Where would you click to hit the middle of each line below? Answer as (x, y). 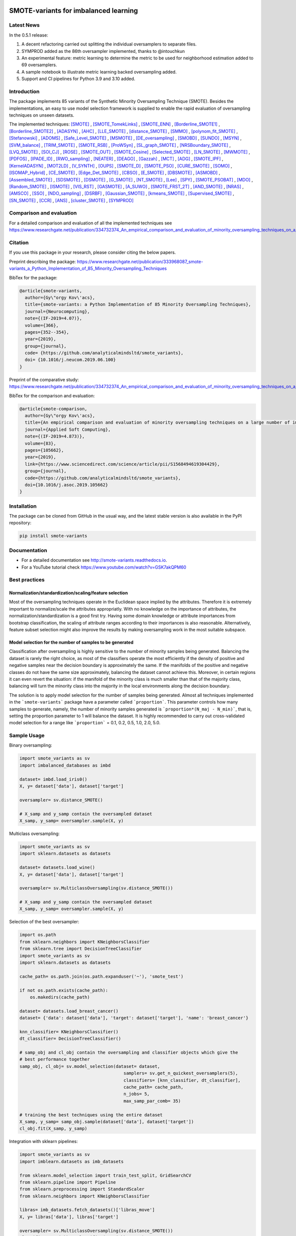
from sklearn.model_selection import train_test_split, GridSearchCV (105, 1175)
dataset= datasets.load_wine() (57, 867)
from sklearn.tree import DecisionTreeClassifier (81, 949)
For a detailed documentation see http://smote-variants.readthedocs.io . (94, 560)
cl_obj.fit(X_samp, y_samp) (53, 1129)
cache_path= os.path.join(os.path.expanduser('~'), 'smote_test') (101, 976)
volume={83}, (40, 443)
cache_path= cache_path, (153, 1087)
